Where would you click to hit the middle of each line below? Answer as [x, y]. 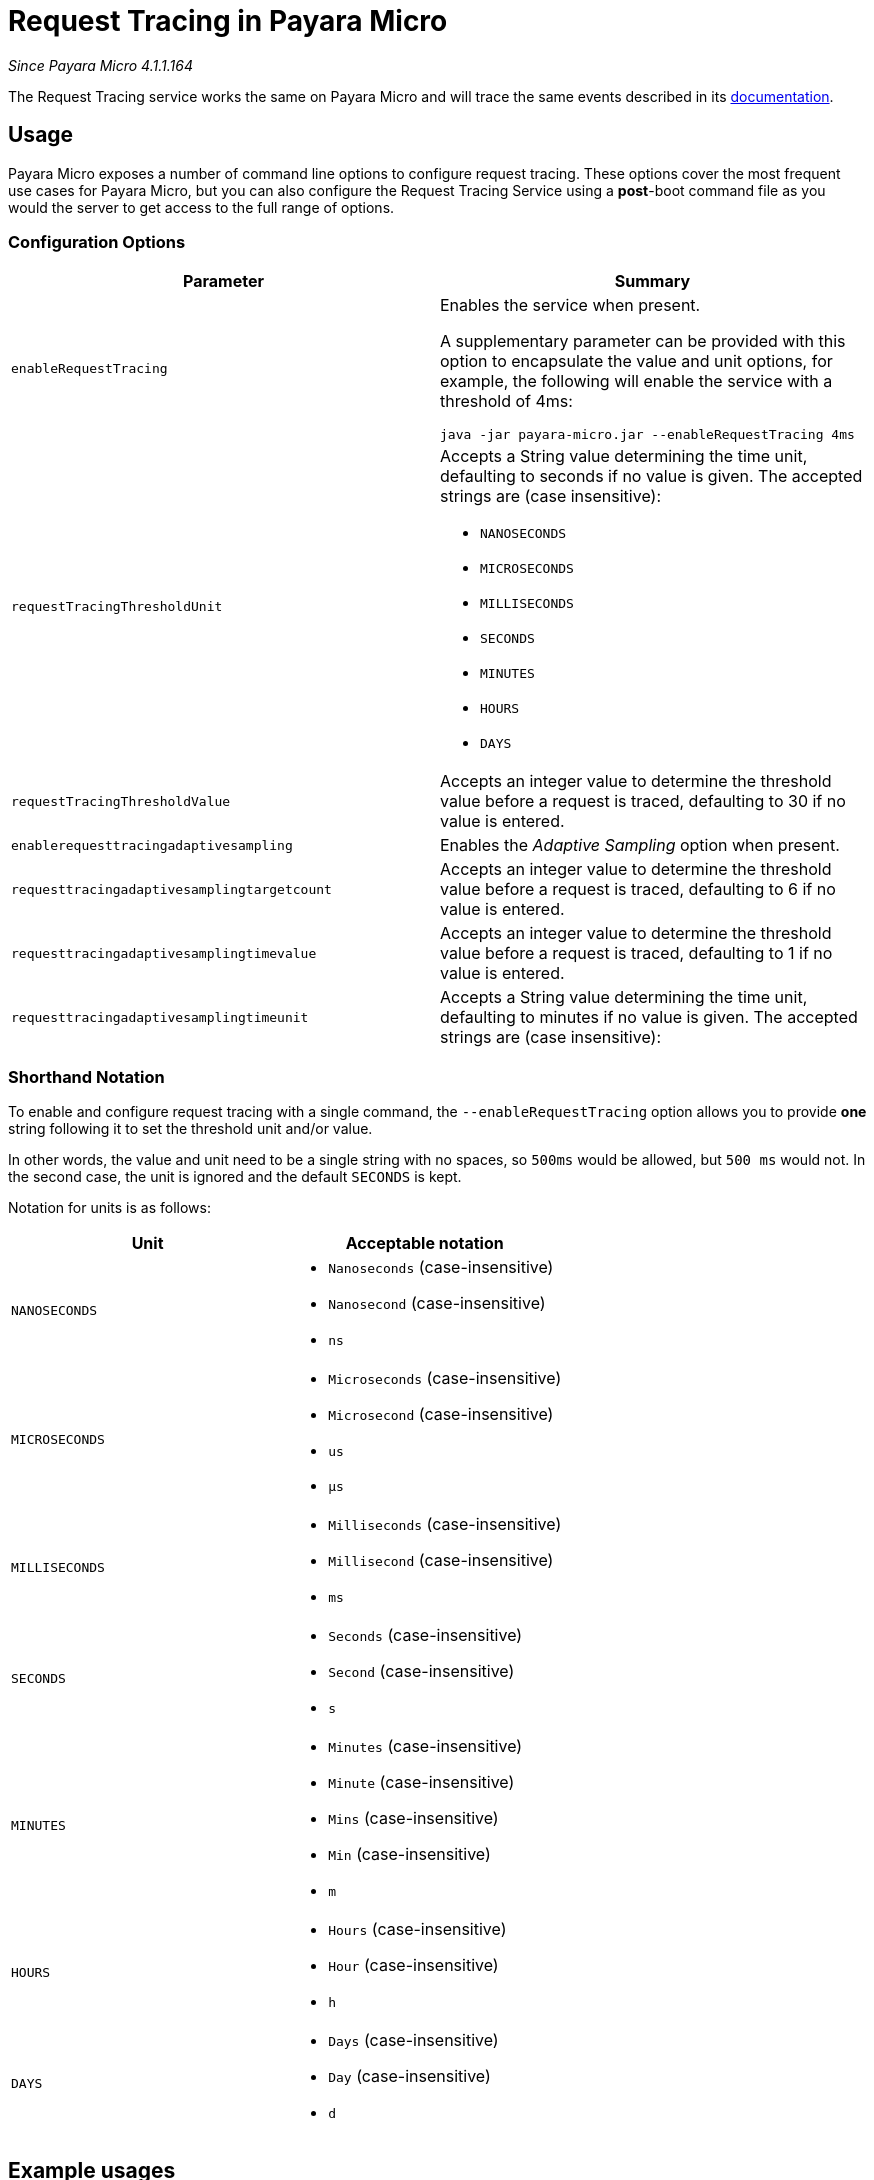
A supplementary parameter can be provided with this [643, 341]
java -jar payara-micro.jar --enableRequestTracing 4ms [647, 435]
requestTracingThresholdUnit [117, 607]
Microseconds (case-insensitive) [445, 1378]
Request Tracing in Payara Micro [228, 21]
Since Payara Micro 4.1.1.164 [100, 65]
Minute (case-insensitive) [421, 1782]
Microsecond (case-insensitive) [441, 1414]
